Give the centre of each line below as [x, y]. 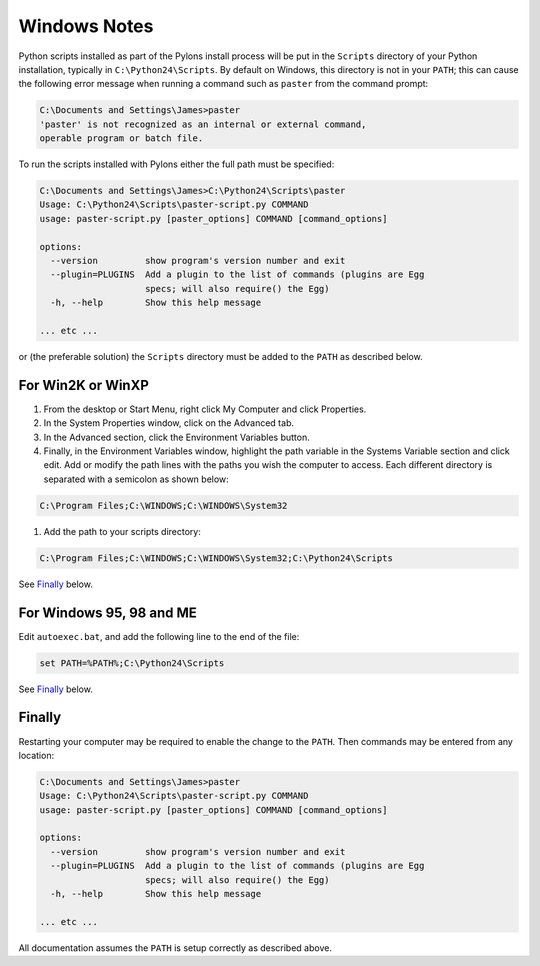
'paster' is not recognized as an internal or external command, [203, 124]
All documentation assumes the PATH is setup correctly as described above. [175, 947]
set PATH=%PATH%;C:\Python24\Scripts [132, 663]
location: [36, 755]
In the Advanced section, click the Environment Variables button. [176, 437]
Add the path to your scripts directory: [122, 531]
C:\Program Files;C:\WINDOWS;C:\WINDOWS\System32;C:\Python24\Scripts [216, 558]
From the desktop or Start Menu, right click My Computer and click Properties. [205, 409]
